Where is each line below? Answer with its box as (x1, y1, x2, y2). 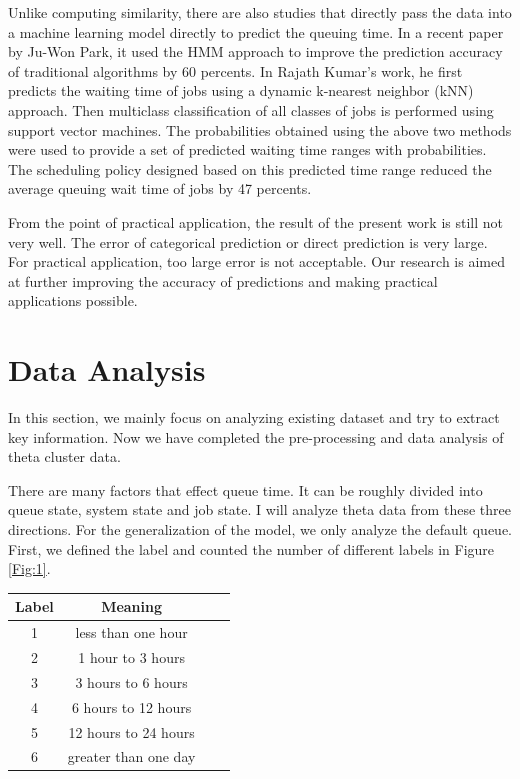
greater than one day (67, 746, 196, 767)
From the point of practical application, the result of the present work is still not (8, 211, 503, 232)
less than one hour (75, 622, 188, 643)
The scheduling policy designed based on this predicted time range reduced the (8, 158, 492, 179)
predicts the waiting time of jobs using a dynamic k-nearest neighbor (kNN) (8, 80, 474, 101)
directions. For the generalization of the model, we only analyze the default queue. (8, 519, 513, 539)
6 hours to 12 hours (71, 696, 192, 717)
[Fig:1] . (8, 558, 51, 579)
